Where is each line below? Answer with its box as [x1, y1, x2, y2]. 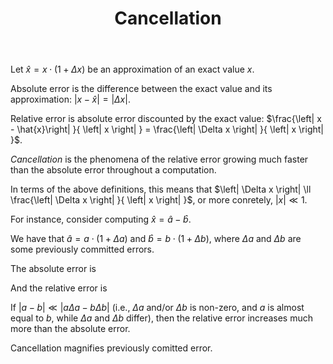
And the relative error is [10, 282, 108, 294]
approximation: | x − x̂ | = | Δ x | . [10, 93, 131, 106]
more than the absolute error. [10, 323, 131, 335]
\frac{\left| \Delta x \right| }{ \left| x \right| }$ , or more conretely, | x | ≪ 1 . [10, 194, 308, 206]
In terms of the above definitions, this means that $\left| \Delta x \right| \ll [10, 183, 312, 196]
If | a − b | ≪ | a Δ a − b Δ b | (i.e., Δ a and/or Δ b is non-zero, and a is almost [10, 302, 305, 314]
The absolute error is [10, 263, 97, 275]
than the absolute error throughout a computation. [10, 164, 217, 176]
